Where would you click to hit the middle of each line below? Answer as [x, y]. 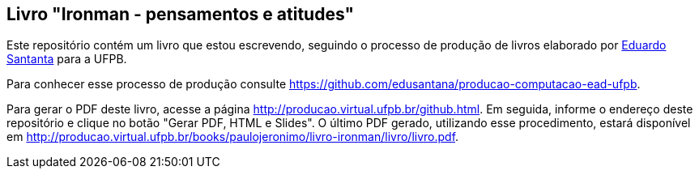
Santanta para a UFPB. [67, 59]
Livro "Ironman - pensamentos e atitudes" [181, 14]
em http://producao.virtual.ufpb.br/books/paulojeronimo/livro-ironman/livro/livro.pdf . [233, 137]
